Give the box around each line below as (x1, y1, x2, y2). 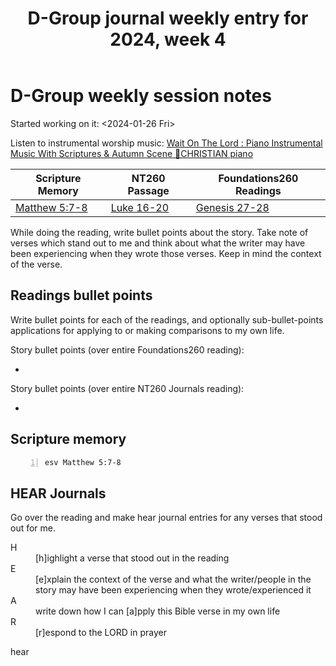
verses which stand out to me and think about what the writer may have (10, 237, 306, 249)
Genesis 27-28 (195, 200, 270, 214)
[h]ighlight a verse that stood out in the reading (35, 552, 230, 564)
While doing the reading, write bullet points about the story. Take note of (10, 226, 309, 238)
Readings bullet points (10, 287, 153, 304)
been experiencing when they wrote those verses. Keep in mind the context (10, 247, 322, 259)
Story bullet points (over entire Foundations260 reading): (10, 343, 245, 356)
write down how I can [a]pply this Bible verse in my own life (35, 605, 281, 617)
